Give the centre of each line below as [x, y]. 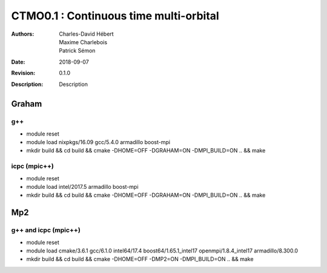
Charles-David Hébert [87, 34]
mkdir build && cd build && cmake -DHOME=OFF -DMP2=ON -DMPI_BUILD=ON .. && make [140, 259]
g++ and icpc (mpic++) [46, 230]
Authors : [23, 34]
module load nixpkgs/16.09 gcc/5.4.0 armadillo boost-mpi [98, 142]
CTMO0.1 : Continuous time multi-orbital [115, 16]
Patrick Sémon [77, 51]
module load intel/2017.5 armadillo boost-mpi [82, 186]
